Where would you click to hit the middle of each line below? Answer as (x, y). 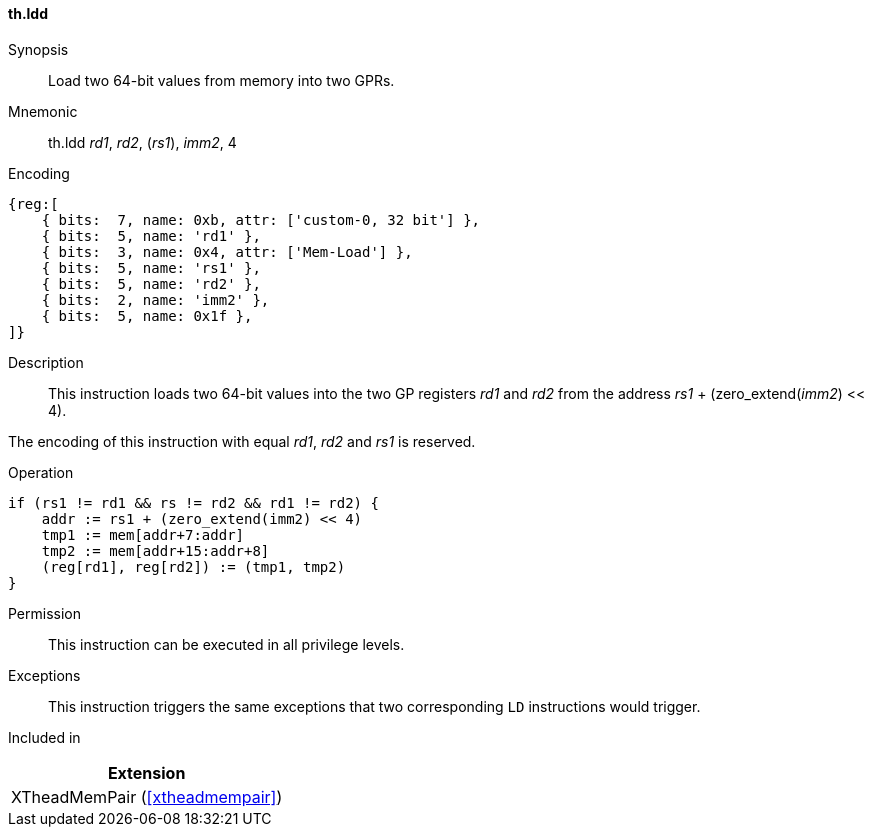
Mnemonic (43, 111)
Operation (41, 472)
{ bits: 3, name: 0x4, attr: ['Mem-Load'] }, (227, 251)
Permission (45, 613)
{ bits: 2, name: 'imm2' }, (155, 299)
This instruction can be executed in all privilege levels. (226, 644)
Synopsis (38, 49)
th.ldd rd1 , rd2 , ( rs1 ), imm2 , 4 (142, 142)
